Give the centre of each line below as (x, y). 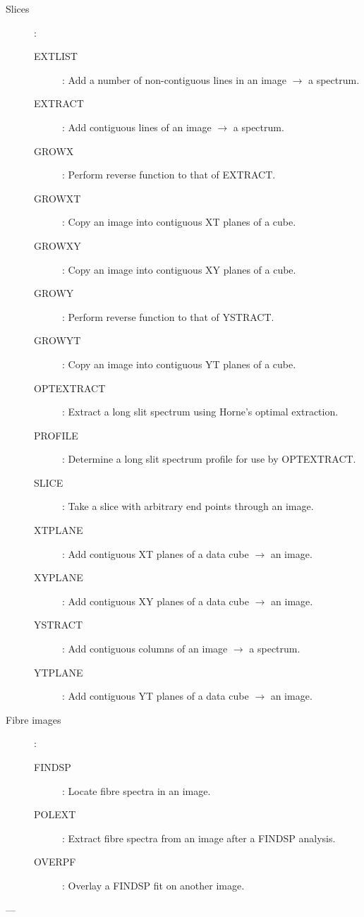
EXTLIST (56, 56)
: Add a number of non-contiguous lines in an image (174, 79)
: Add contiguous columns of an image (145, 649)
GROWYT (57, 340)
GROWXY (57, 245)
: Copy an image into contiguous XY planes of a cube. (179, 269)
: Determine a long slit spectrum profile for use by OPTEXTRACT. (209, 459)
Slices (18, 8)
